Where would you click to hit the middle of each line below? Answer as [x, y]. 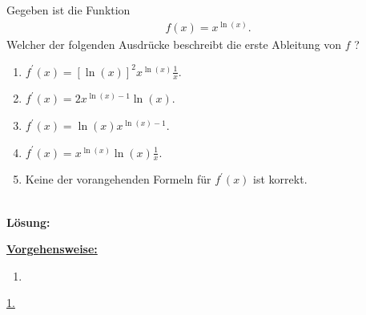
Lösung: [28, 222]
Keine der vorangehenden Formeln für [118, 179]
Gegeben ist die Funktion [68, 10]
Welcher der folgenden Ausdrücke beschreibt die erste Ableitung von [174, 44]
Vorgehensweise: [52, 249]
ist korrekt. [280, 179]
